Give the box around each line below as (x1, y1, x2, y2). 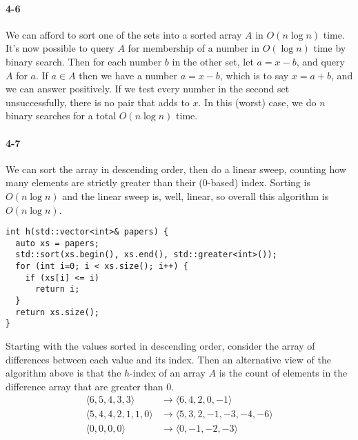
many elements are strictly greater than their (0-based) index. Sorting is (6, 175, 310, 190)
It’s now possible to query (6, 41, 115, 55)
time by (313, 41, 346, 55)
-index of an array (130, 366, 206, 380)
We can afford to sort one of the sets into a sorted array (6, 27, 242, 41)
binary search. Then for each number (6, 54, 162, 68)
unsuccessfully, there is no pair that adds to (6, 94, 190, 109)
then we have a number (79, 68, 177, 82)
